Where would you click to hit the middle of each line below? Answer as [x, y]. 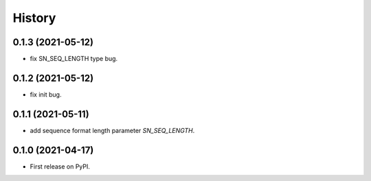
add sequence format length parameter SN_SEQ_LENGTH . [112, 130]
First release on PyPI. [60, 166]
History [34, 18]
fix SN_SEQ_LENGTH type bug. [74, 59]
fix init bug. [46, 94]
